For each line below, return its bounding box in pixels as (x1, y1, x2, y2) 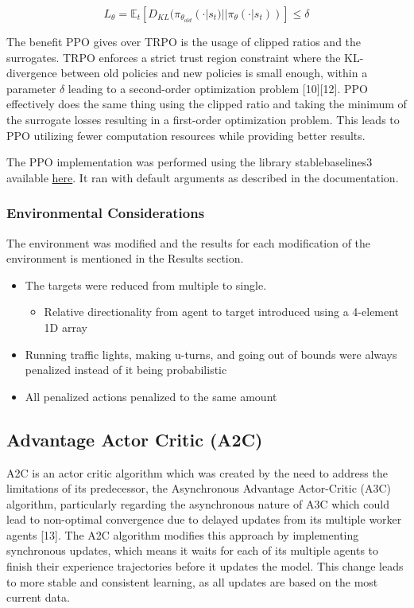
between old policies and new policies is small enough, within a (60, 64, 368, 81)
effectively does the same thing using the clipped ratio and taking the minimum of (6, 95, 407, 112)
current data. (6, 589, 70, 606)
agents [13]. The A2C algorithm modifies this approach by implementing (6, 526, 359, 543)
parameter (6, 80, 56, 96)
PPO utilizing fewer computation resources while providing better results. (6, 127, 366, 143)
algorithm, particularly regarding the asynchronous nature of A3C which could (6, 495, 389, 512)
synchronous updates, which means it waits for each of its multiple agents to (6, 542, 379, 559)
